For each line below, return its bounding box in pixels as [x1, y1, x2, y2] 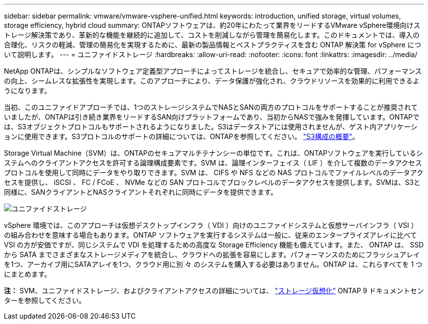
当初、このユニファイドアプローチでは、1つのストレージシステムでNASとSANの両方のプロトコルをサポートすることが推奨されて [4, 103, 418, 111]
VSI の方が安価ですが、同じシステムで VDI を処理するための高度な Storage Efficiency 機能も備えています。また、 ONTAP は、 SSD [4, 241, 424, 249]
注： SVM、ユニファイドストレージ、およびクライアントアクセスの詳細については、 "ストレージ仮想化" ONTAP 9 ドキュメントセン [4, 286, 424, 295]
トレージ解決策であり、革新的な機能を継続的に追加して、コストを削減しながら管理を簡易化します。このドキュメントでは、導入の [4, 31, 420, 39]
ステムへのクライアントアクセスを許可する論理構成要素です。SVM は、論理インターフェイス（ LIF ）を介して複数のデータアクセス [4, 159, 422, 167]
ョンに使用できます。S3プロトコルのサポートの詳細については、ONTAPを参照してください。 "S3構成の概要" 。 [4, 132, 360, 141]
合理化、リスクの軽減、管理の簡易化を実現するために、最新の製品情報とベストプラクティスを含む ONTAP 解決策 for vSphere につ [4, 40, 421, 49]
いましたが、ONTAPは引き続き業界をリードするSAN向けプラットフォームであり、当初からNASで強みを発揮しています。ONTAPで [4, 113, 420, 121]
